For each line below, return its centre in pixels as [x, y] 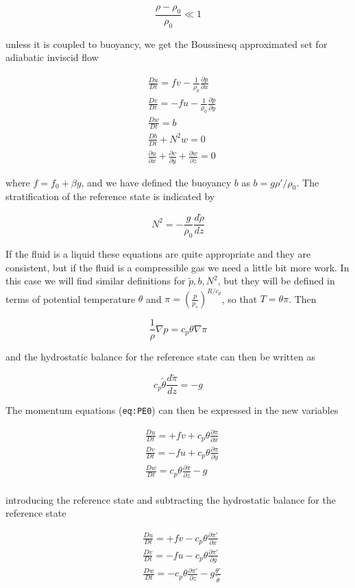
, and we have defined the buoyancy [156, 182]
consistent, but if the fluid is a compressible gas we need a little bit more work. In [177, 267]
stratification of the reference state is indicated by [110, 196]
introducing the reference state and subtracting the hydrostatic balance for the [171, 499]
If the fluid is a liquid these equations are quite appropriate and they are [158, 254]
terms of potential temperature [71, 298]
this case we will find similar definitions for [96, 281]
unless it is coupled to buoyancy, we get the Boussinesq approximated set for [167, 44]
